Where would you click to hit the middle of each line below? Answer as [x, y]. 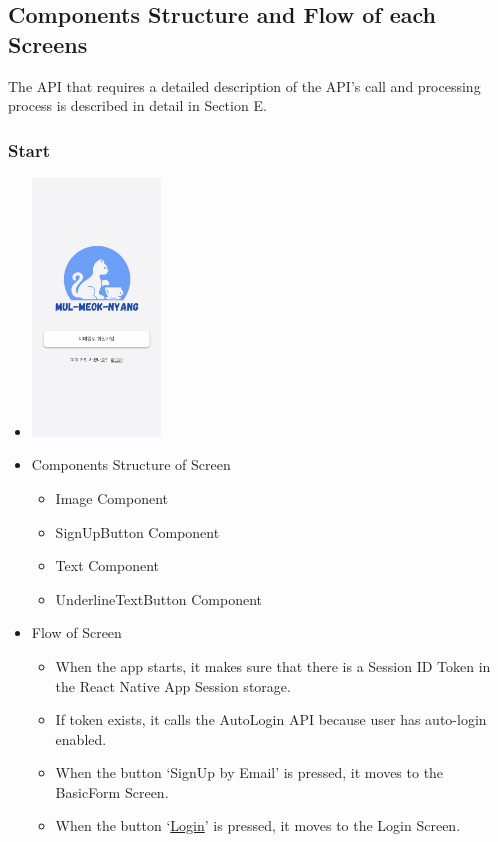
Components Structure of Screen [131, 464]
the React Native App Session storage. [173, 685]
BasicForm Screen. [112, 791]
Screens [48, 43]
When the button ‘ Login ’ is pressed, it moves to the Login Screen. [258, 825]
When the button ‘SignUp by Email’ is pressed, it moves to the [249, 772]
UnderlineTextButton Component [158, 598]
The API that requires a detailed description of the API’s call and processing [244, 85]
